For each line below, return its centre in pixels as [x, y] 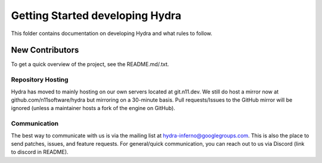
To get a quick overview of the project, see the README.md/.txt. [90, 64]
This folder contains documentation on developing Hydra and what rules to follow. [112, 33]
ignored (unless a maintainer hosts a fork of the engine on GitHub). [93, 108]
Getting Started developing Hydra [96, 15]
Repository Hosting [40, 80]
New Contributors [45, 50]
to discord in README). [40, 152]
